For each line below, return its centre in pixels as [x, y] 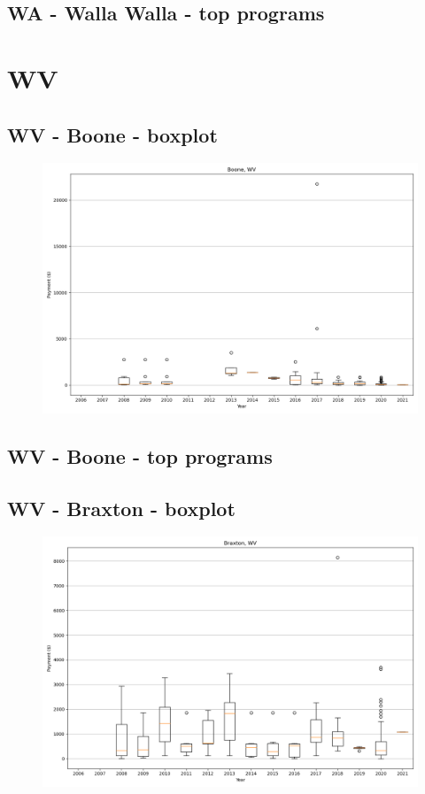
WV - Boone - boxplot [112, 134]
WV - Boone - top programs [140, 455]
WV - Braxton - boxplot [121, 508]
